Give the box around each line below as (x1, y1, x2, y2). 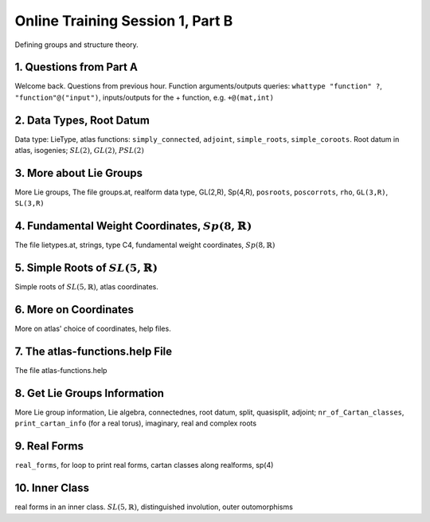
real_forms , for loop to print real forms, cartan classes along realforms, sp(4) (14, 461, 274, 470)
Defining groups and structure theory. (14, 40, 139, 49)
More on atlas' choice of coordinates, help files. (14, 324, 171, 334)
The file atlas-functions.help (14, 366, 107, 375)
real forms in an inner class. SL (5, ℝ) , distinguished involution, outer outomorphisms (14, 502, 294, 512)
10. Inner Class (14, 481, 89, 495)
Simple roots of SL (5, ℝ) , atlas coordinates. (14, 282, 158, 292)
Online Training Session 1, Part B (14, 12, 233, 29)
